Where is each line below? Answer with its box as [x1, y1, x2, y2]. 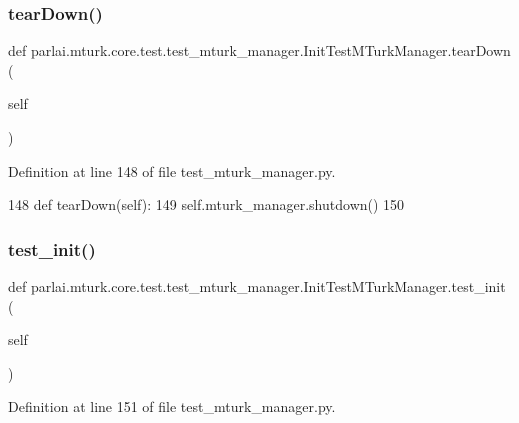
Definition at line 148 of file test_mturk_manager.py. [8, 160, 336, 181]
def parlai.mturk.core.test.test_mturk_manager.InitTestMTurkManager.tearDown [8, 40, 511, 61]
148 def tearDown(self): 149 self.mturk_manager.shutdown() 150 [8, 194, 405, 215]
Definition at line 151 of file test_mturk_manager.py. [8, 396, 336, 417]
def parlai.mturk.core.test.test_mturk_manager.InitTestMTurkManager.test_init [8, 276, 506, 296]
